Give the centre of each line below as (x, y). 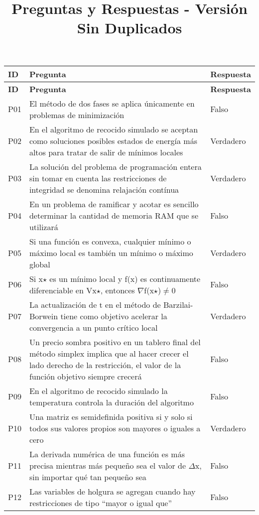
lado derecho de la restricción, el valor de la (105, 365)
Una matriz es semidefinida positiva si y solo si (111, 416)
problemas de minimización (77, 115)
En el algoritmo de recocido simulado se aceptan (114, 129)
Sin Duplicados (129, 28)
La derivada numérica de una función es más (107, 454)
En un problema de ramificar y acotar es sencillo (114, 204)
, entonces (118, 290)
